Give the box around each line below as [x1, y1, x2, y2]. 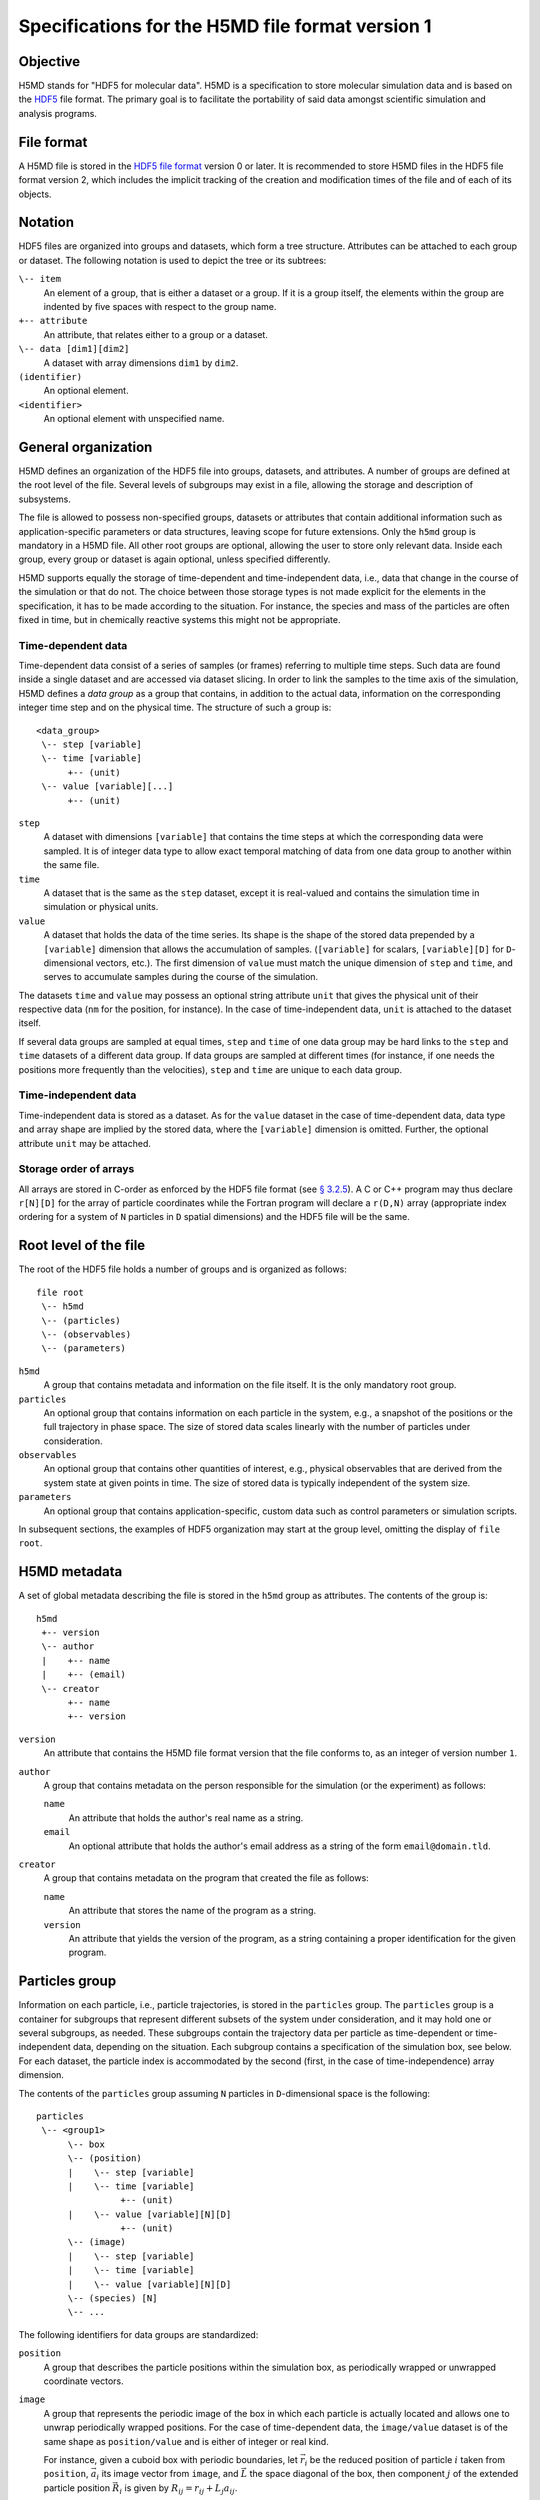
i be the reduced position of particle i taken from [304, 2453, 505, 2468]
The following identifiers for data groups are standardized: [18, 2328, 259, 2340]
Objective [18, 53, 81, 70]
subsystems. [18, 493, 72, 505]
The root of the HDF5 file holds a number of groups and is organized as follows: [18, 1263, 347, 1275]
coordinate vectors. [43, 2375, 124, 2387]
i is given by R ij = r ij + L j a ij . [119, 2481, 238, 2496]
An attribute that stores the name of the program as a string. [68, 1905, 317, 1917]
